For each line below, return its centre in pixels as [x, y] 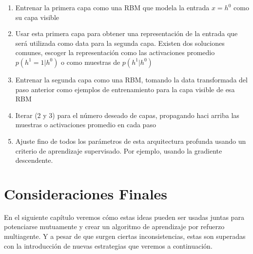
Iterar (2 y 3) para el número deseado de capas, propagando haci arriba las [127, 115]
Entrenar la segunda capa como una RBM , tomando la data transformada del [131, 79]
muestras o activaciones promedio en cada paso [86, 125]
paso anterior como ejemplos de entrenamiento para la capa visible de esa [125, 89]
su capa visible [37, 17]
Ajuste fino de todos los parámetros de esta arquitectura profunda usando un [131, 141]
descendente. [34, 160]
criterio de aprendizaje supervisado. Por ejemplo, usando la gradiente [119, 150]
